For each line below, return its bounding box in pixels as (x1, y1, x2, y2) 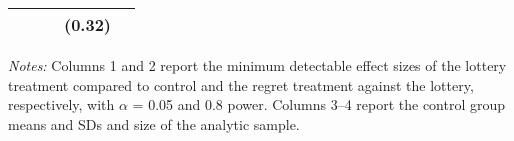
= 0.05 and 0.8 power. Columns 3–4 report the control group (132, 94, 506, 115)
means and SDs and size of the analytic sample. (8, 113, 300, 134)
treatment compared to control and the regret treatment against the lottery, (8, 74, 474, 95)
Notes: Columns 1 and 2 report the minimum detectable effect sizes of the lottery (8, 55, 507, 75)
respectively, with (8, 94, 115, 115)
